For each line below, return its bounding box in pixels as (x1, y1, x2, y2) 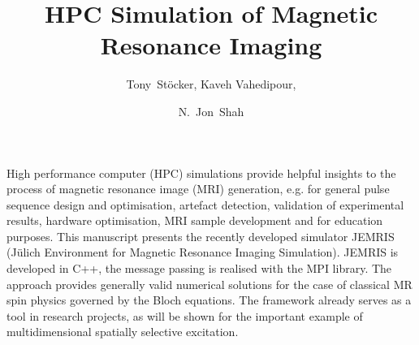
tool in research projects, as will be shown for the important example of (6, 307, 363, 324)
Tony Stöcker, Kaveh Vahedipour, (126, 75, 296, 93)
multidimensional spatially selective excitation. (6, 323, 239, 340)
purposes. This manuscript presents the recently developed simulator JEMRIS (6, 227, 395, 244)
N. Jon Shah (178, 102, 244, 119)
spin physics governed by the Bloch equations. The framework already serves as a (6, 291, 412, 308)
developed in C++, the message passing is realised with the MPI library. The (6, 260, 392, 277)
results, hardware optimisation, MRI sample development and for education (6, 212, 383, 229)
